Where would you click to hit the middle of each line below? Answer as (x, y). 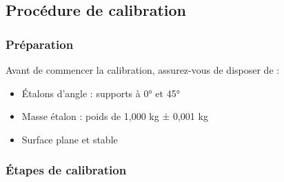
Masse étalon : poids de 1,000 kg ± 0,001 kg (115, 116)
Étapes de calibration (66, 170)
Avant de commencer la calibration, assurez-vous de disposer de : (143, 70)
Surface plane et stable (70, 139)
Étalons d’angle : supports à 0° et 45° (101, 93)
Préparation (40, 44)
